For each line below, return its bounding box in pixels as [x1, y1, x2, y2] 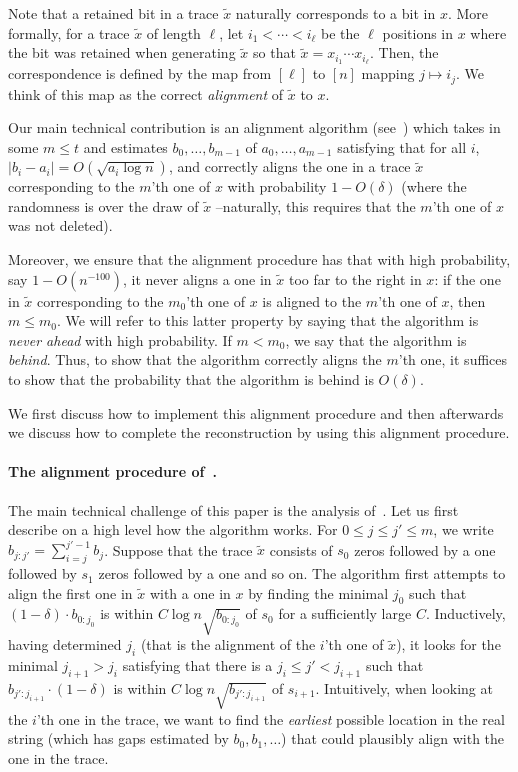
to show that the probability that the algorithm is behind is [8, 369, 374, 390]
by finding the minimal [248, 582, 389, 603]
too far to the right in [288, 268, 422, 289]
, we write [433, 519, 494, 540]
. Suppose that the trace [104, 539, 253, 560]
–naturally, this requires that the [215, 195, 416, 216]
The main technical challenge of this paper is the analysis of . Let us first [8, 499, 459, 520]
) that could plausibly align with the [281, 728, 505, 749]
